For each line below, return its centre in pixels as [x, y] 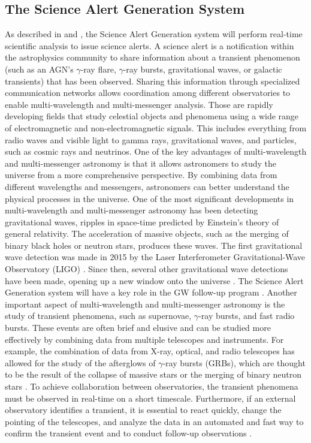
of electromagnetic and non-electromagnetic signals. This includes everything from [156, 127]
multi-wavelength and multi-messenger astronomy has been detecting [132, 210]
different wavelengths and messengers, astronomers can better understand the [147, 186]
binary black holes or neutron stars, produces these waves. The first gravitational [154, 245]
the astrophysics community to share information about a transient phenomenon [153, 57]
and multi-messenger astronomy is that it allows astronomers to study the [141, 163]
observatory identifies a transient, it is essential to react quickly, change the [143, 410]
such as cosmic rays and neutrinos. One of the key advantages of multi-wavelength [156, 151]
